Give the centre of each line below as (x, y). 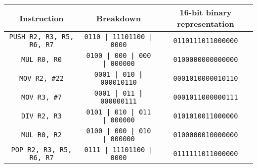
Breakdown (119, 18)
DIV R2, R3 (42, 116)
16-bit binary (206, 12)
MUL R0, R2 (42, 135)
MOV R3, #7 (42, 97)
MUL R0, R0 (42, 59)
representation (206, 24)
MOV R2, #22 (41, 78)
